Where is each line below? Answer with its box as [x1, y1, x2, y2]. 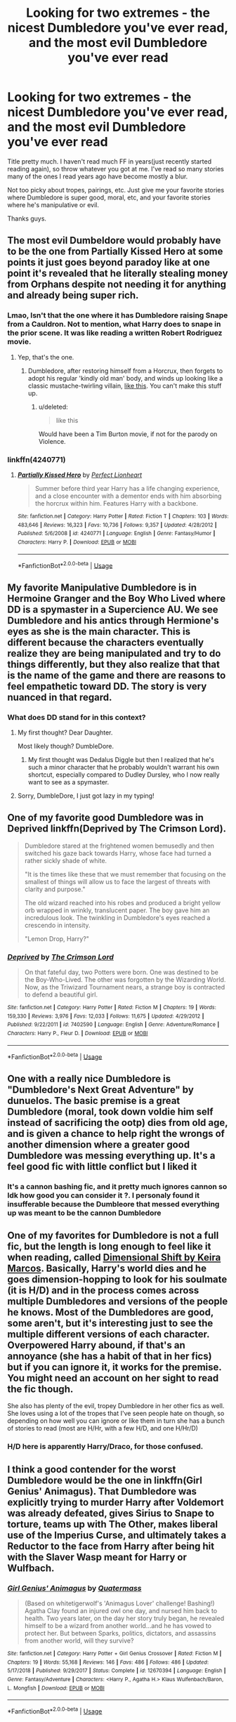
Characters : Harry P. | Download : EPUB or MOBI [17, 539, 137, 546]
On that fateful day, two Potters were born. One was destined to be [24, 968, 219, 976]
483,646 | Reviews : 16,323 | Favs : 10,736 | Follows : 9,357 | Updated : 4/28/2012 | [17, 521, 217, 528]
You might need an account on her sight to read [7, 1372, 219, 1384]
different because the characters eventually [7, 636, 204, 648]
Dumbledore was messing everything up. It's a [7, 1150, 216, 1162]
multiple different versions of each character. [7, 1328, 210, 1340]
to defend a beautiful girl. [24, 990, 98, 999]
